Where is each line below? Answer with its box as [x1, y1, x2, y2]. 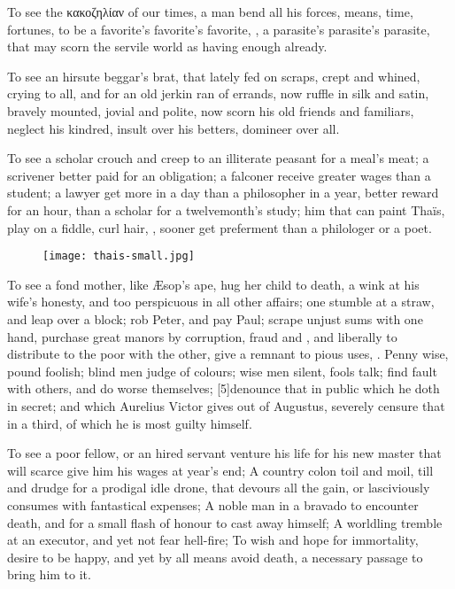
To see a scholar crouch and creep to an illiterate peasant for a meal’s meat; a [7, 149, 429, 167]
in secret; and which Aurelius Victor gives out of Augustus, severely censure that [7, 396, 445, 415]
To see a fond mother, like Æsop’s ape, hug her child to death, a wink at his [7, 275, 420, 293]
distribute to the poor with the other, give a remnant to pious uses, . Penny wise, [7, 345, 449, 363]
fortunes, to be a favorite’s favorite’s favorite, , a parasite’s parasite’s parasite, [7, 19, 430, 38]
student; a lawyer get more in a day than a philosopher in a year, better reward [7, 183, 439, 202]
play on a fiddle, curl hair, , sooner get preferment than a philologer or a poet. [7, 218, 432, 236]
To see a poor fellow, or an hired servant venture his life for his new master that [7, 444, 442, 462]
